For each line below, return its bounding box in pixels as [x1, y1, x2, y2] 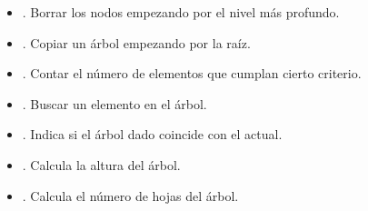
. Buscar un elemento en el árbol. [22, 94, 207, 113]
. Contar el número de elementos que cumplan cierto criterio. [22, 64, 362, 83]
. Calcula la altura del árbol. [22, 155, 181, 174]
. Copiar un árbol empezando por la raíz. [22, 33, 251, 52]
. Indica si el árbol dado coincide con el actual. [22, 125, 283, 144]
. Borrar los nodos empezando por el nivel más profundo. [22, 3, 340, 21]
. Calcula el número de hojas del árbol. [22, 186, 239, 205]
